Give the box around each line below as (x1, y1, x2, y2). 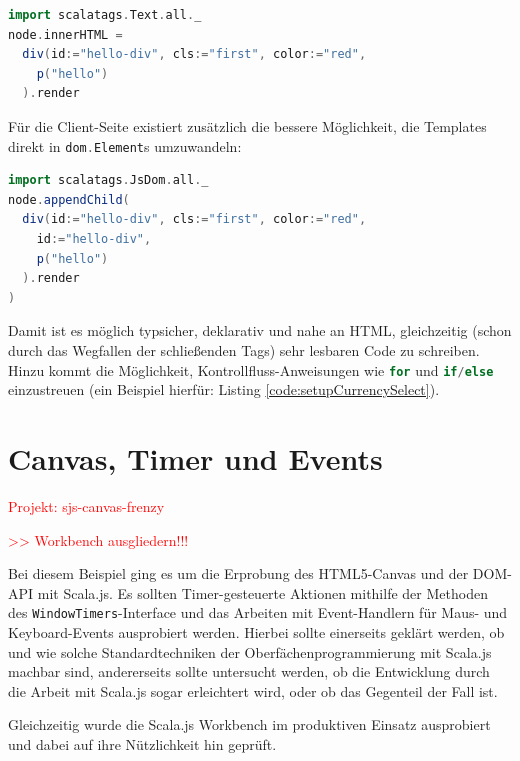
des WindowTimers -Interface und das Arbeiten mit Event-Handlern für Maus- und (8, 602, 508, 623)
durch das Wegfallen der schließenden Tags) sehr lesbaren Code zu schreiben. (8, 339, 480, 360)
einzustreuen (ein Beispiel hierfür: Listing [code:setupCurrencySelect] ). (8, 379, 440, 400)
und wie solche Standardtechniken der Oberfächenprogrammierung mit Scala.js (8, 641, 492, 662)
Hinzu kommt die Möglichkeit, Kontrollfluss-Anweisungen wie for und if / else (8, 359, 494, 380)
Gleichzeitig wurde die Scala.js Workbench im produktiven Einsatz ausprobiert (8, 714, 491, 735)
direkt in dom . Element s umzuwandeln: (8, 135, 242, 156)
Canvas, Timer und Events (8, 438, 383, 478)
